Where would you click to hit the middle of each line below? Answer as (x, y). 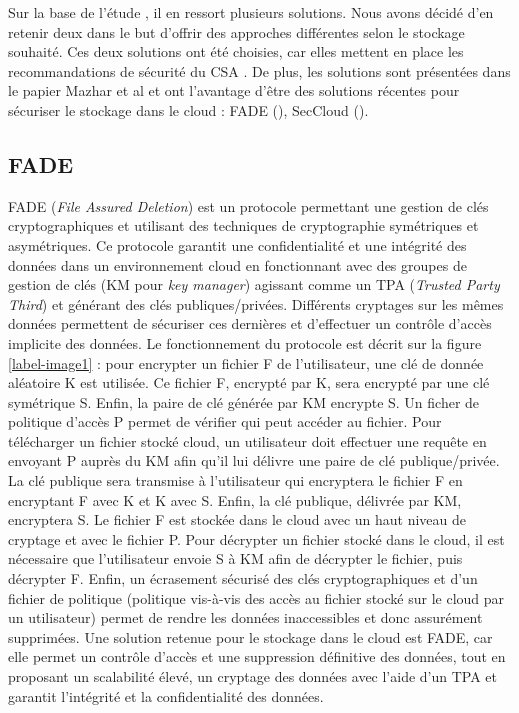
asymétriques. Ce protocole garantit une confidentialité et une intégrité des (237, 244)
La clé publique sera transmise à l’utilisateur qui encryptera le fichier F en (235, 480)
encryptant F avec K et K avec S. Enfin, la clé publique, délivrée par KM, (235, 499)
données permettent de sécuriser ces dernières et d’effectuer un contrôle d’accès (250, 323)
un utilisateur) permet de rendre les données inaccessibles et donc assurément (245, 617)
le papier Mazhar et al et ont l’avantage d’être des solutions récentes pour (234, 90)
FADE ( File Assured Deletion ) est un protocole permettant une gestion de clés (248, 205)
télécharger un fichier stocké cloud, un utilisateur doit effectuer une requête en (247, 440)
